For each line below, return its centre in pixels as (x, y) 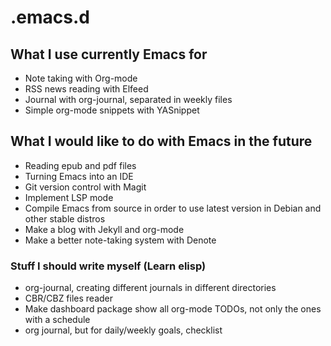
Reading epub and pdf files (80, 165)
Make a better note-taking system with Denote (120, 240)
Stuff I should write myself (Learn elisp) (108, 266)
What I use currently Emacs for (109, 54)
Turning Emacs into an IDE (79, 176)
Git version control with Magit (85, 187)
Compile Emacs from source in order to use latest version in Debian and (173, 208)
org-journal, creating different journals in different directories (150, 288)
